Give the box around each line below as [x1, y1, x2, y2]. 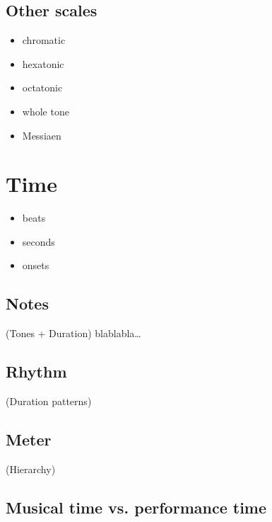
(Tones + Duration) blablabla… [6, 326, 141, 341]
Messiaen [22, 127, 61, 142]
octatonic [22, 80, 63, 95]
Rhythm [6, 361, 67, 382]
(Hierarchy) [6, 461, 56, 476]
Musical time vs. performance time [6, 496, 267, 518]
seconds [22, 234, 55, 249]
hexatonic [22, 56, 64, 71]
